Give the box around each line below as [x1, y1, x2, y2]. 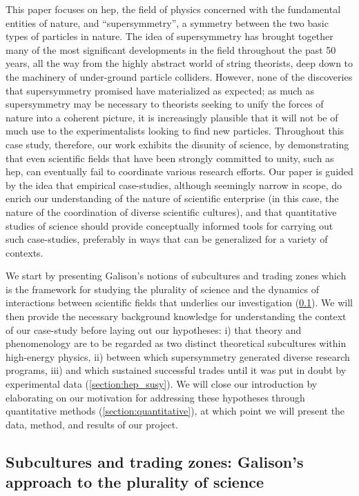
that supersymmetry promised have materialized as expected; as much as [6, 83, 315, 97]
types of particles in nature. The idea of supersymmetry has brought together [6, 29, 333, 43]
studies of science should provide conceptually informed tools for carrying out [6, 218, 333, 232]
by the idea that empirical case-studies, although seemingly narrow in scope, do [6, 177, 342, 192]
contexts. [6, 245, 43, 259]
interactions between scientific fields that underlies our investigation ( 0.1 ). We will [6, 295, 353, 310]
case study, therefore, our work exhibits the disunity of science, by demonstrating [6, 137, 349, 151]
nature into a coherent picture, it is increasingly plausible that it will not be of [6, 110, 338, 124]
